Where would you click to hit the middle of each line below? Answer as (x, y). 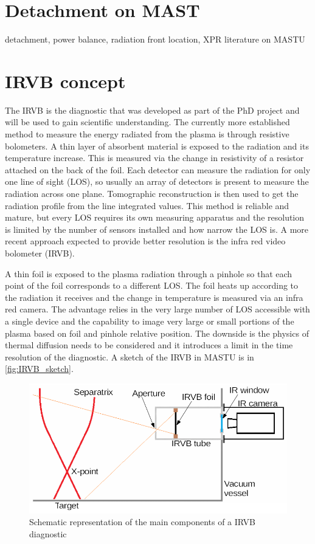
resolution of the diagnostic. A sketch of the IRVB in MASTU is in (130, 356)
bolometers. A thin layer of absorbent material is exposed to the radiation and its (157, 146)
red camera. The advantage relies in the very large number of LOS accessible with (157, 309)
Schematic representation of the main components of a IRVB (142, 522)
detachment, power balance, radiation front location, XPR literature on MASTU (155, 39)
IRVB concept (65, 81)
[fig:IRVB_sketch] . (39, 369)
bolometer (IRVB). (40, 253)
